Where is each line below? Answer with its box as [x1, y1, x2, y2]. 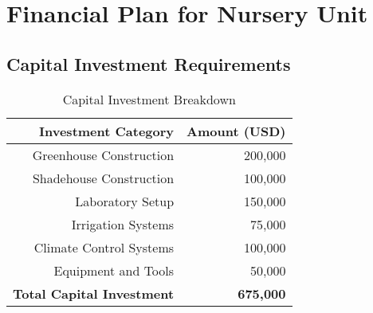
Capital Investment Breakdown [62, 89, 236, 108]
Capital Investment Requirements [6, 51, 291, 76]
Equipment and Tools [53, 260, 175, 280]
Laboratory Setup [75, 191, 175, 210]
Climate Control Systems [33, 237, 175, 256]
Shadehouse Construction [32, 168, 175, 187]
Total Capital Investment [13, 284, 175, 303]
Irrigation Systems [71, 214, 175, 233]
